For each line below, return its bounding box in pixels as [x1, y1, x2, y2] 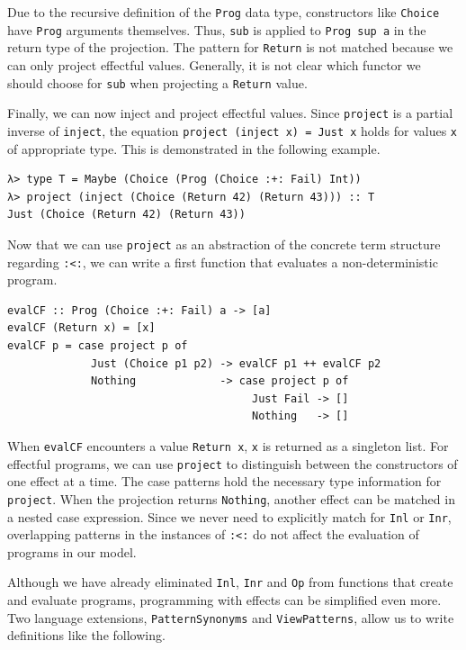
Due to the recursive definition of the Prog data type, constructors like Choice [7, 3, 440, 21]
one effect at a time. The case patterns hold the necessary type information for [7, 472, 442, 491]
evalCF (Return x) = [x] [7, 321, 156, 335]
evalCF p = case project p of [7, 339, 188, 352]
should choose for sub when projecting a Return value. [7, 73, 308, 92]
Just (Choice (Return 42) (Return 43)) [7, 208, 246, 221]
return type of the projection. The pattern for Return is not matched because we [7, 38, 453, 57]
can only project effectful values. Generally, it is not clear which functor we [7, 55, 421, 74]
